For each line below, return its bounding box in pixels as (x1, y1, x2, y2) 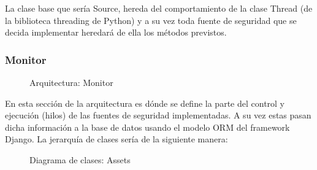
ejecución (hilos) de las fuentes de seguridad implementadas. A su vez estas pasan (5, 109, 311, 122)
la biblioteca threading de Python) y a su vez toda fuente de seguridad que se (5, 14, 297, 26)
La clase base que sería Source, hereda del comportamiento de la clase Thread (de (5, 2, 313, 14)
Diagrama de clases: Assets (29, 153, 131, 166)
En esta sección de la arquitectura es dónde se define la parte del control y (5, 96, 285, 109)
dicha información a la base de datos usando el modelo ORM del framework (5, 120, 290, 133)
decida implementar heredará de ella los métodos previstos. (5, 26, 227, 39)
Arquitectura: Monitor (29, 76, 113, 88)
